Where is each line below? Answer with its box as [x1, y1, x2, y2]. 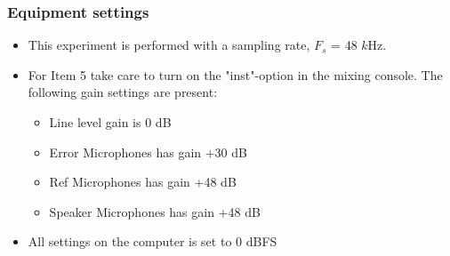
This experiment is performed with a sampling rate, [28, 36, 310, 54]
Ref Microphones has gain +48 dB [49, 172, 237, 191]
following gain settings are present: [28, 83, 218, 101]
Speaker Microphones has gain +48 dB [49, 202, 261, 220]
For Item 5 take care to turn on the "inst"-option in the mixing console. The [28, 65, 443, 84]
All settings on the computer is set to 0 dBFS [28, 232, 277, 251]
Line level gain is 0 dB [49, 113, 172, 131]
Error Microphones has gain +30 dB [49, 142, 247, 161]
